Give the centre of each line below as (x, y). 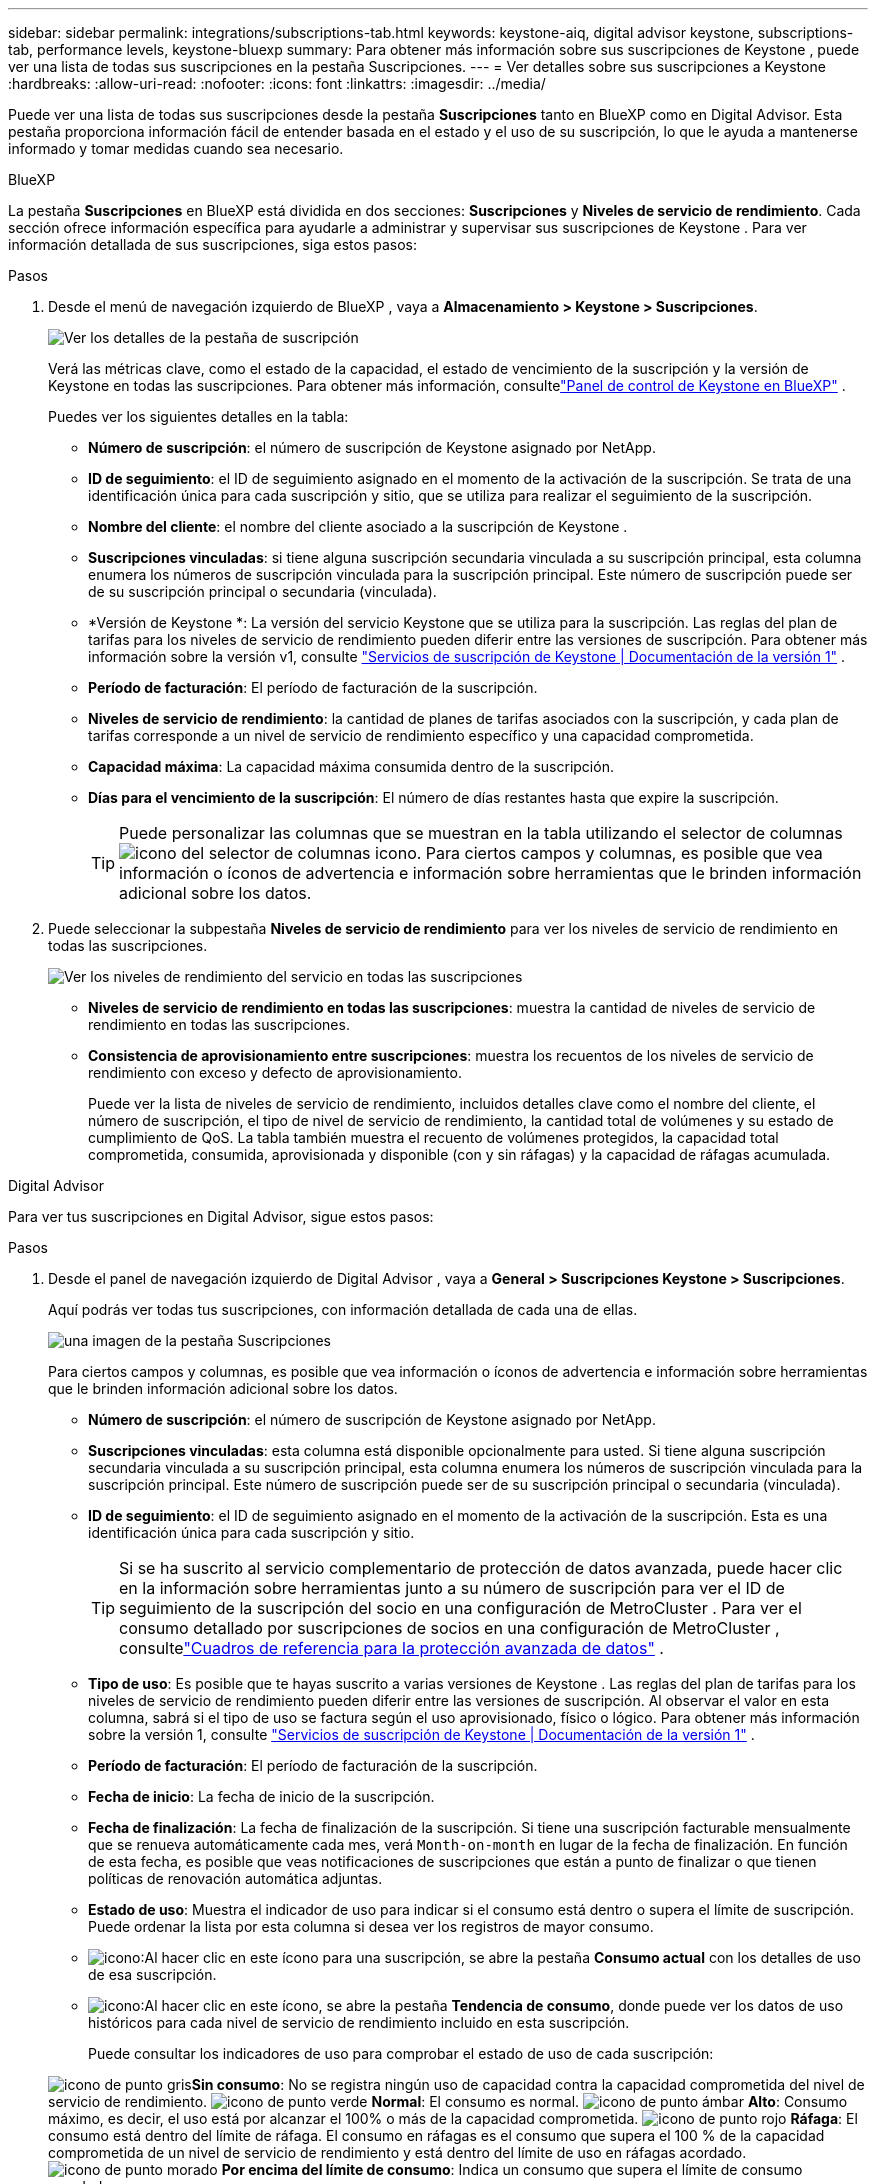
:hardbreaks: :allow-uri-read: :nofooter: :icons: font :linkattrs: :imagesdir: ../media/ (277, 83)
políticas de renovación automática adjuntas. (235, 1878)
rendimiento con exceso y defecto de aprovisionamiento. (275, 1072)
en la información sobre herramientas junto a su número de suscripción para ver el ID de (452, 1588)
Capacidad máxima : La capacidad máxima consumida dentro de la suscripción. (351, 766)
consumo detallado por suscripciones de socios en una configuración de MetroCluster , (449, 1628)
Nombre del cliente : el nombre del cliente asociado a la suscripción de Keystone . (358, 526)
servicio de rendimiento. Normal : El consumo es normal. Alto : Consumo (448, 2101)
